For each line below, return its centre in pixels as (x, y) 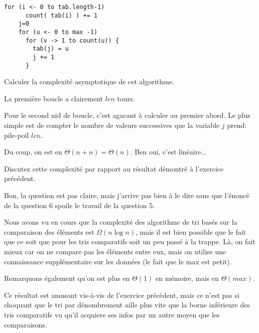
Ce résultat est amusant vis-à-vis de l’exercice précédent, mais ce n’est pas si (122, 295)
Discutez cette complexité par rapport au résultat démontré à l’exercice (114, 168)
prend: (237, 125)
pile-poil (17, 135)
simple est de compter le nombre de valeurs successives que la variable (112, 125)
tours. (126, 98)
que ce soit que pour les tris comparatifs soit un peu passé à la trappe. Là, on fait (130, 241)
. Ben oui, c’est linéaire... (169, 152)
